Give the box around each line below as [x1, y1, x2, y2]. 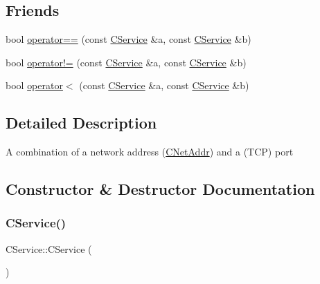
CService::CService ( [6, 241, 92, 256]
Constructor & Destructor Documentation [6, 178, 315, 200]
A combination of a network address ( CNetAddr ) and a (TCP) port [6, 144, 294, 159]
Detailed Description [6, 112, 157, 133]
